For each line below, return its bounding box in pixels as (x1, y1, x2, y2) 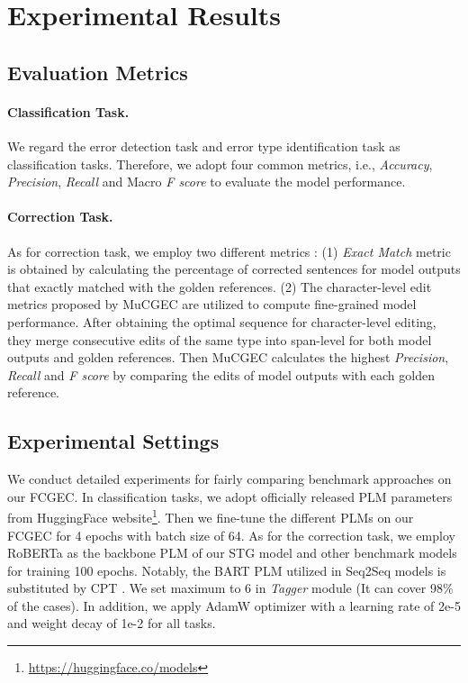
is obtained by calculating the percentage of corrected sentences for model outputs (7, 260, 461, 278)
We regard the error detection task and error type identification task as (7, 136, 400, 155)
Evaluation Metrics (7, 58, 188, 86)
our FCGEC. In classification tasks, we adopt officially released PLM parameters (7, 487, 453, 505)
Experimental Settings (7, 427, 220, 455)
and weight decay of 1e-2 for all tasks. (7, 614, 216, 633)
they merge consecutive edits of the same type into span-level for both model (7, 330, 432, 349)
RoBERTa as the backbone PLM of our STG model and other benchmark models (7, 543, 457, 562)
